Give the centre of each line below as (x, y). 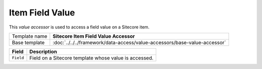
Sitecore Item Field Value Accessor (94, 36)
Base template (28, 42)
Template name (30, 36)
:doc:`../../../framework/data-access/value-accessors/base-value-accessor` (139, 42)
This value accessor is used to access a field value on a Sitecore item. (79, 27)
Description (43, 52)
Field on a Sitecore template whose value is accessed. (91, 58)
